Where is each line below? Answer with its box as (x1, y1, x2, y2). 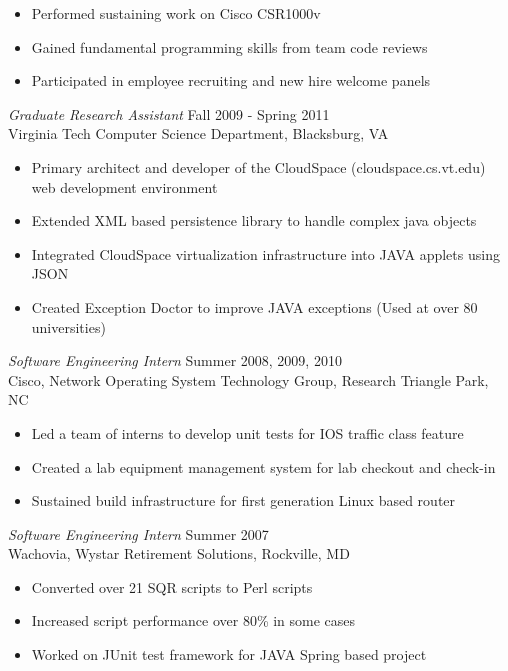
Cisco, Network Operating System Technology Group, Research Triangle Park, (8, 369, 489, 390)
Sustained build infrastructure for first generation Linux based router (31, 490, 456, 511)
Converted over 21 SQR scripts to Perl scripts (31, 576, 313, 597)
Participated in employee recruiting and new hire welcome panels (31, 70, 431, 91)
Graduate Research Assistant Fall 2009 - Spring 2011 (8, 103, 330, 124)
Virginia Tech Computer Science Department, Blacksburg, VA (8, 123, 389, 144)
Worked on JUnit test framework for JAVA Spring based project (31, 644, 427, 665)
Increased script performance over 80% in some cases (31, 610, 356, 631)
